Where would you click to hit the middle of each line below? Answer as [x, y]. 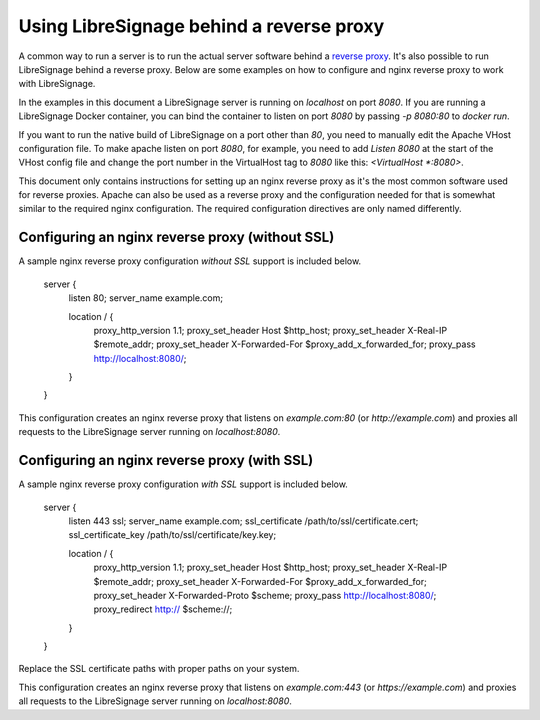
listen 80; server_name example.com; [146, 298]
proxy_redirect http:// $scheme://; [163, 609]
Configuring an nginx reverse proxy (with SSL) [166, 460]
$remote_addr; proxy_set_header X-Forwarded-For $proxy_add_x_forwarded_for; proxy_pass [284, 344]
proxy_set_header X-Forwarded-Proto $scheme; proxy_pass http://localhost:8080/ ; [265, 595]
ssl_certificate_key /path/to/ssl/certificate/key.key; [172, 535]
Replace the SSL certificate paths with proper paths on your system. [159, 669]
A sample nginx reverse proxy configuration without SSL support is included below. [190, 261]
